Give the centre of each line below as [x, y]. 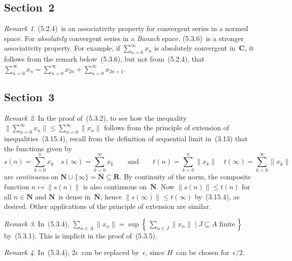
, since [155, 252]
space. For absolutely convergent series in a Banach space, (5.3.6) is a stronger [124, 38]
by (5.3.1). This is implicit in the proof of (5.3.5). [81, 235]
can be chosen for [203, 252]
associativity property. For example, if [62, 48]
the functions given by [38, 148]
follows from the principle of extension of [166, 127]
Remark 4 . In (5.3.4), [37, 252]
